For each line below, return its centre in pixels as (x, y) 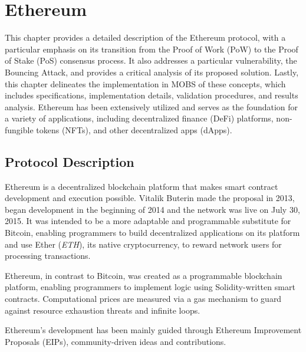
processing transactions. (48, 256)
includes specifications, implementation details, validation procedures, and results (152, 95)
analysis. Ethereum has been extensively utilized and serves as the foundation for (152, 106)
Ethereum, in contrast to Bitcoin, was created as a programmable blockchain (144, 275)
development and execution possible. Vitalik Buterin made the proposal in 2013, (150, 198)
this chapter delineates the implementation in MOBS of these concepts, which (145, 83)
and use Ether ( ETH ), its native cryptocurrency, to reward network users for (143, 244)
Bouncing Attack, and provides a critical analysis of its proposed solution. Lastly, (152, 72)
